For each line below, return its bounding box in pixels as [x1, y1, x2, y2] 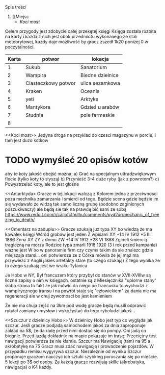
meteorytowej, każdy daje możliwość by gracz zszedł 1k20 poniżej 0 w [5, 39, 149, 45]
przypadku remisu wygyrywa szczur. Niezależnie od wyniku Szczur [5, 348, 141, 354]
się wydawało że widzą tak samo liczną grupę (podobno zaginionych [5, 201, 144, 207]
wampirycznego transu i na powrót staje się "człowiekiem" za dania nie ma [5, 288, 157, 294]
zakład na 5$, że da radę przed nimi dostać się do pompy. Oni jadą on [5, 327, 146, 333]
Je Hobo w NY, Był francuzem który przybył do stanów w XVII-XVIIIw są [5, 272, 151, 278]
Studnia [25, 112, 43, 118]
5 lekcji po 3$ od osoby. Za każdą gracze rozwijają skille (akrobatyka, [5, 359, 146, 365]
